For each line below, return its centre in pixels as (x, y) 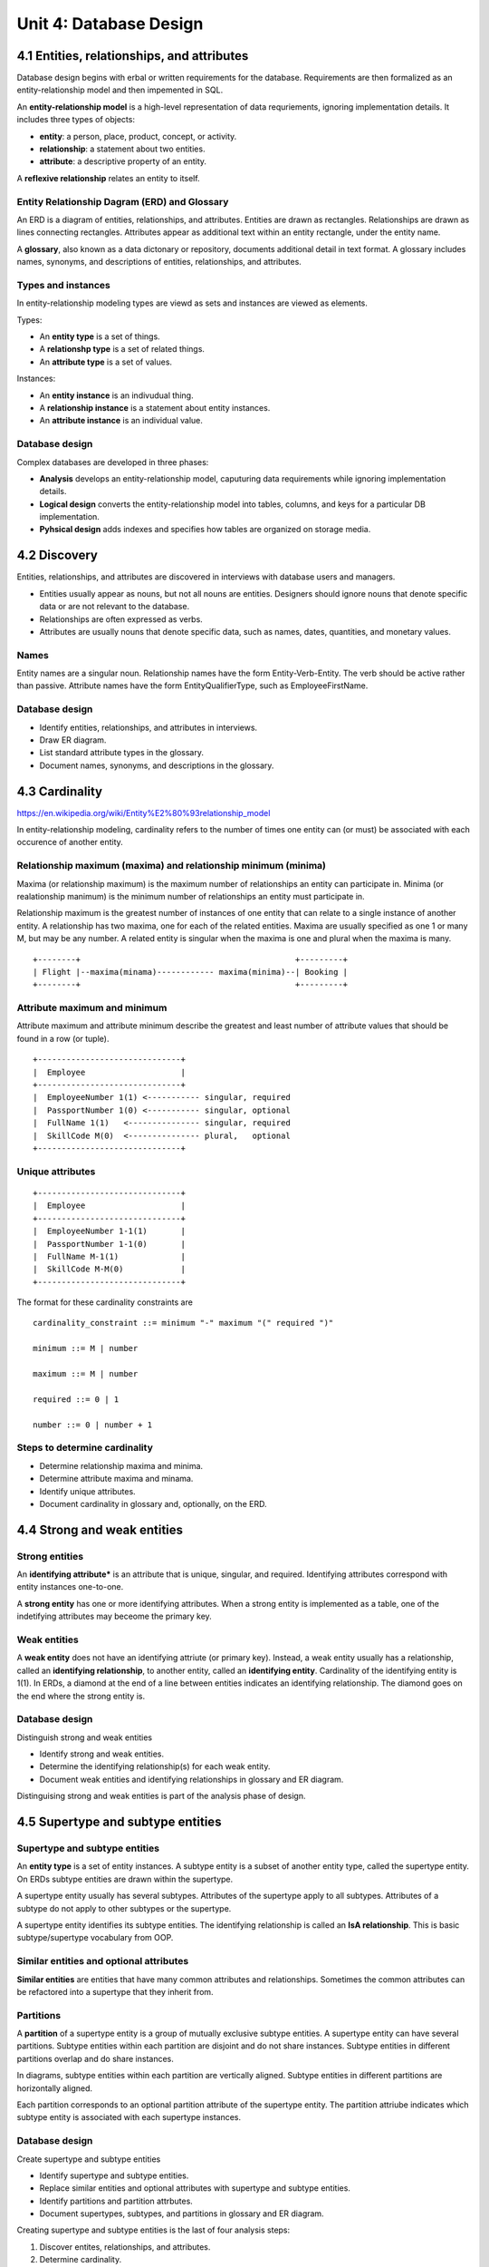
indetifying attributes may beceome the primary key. (114, 1616)
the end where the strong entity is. (81, 1696)
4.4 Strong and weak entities (100, 1529)
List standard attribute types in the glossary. (121, 753)
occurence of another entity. (70, 842)
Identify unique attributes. (87, 1491)
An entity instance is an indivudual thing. (116, 395)
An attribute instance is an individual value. (121, 421)
